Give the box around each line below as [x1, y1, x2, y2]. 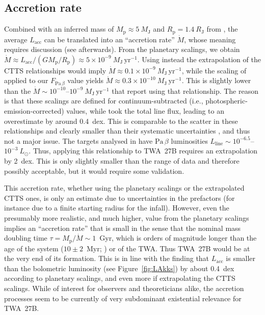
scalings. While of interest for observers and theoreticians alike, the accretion [4, 283, 244, 294]
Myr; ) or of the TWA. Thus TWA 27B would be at [86, 243, 250, 253]
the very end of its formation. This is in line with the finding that [4, 253, 209, 264]
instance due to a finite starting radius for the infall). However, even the [4, 202, 229, 213]
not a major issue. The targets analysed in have [4, 135, 153, 146]
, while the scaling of [181, 65, 247, 75]
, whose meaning [184, 34, 236, 44]
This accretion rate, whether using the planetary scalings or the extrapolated [4, 182, 245, 193]
